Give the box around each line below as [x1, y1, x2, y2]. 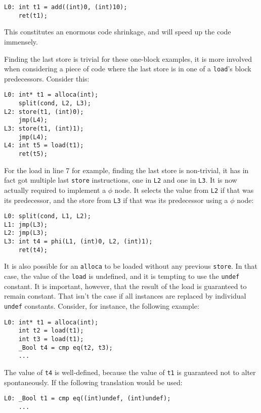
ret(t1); [18, 12, 48, 19]
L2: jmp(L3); [4, 229, 48, 237]
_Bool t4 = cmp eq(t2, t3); [18, 344, 113, 351]
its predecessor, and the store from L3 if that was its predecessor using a [4, 194, 228, 205]
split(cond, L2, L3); [18, 100, 91, 107]
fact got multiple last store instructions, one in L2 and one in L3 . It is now [4, 175, 237, 185]
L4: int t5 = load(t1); [4, 142, 84, 149]
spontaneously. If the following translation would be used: [4, 377, 183, 387]
